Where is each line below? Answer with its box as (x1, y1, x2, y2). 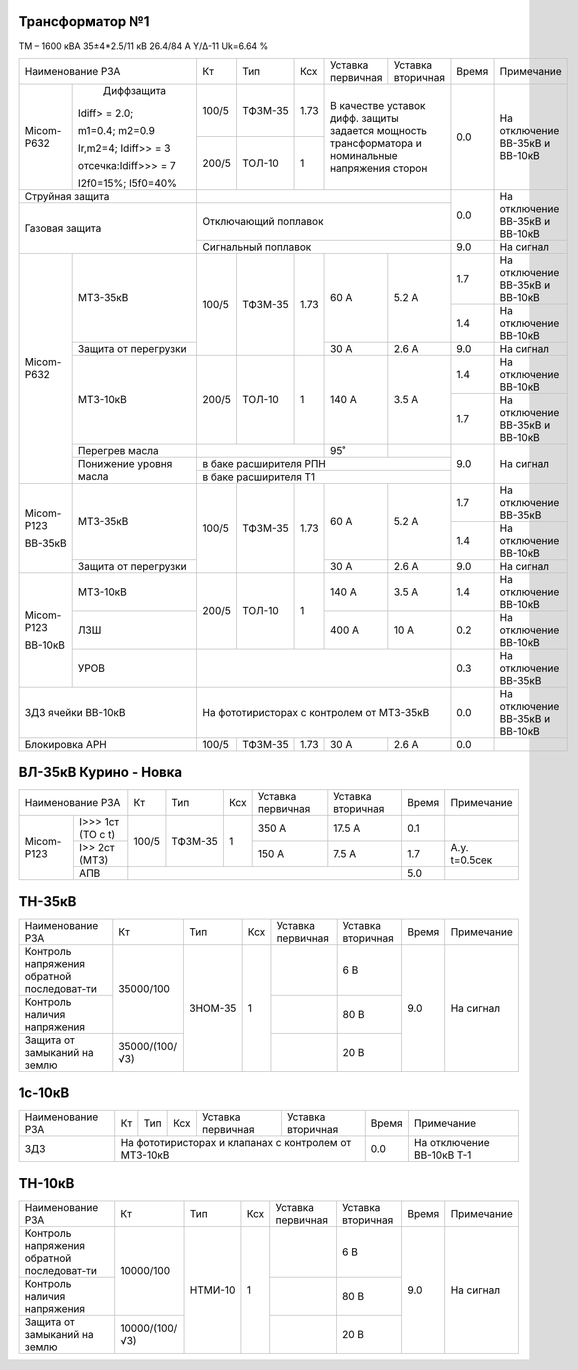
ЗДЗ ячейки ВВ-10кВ (24, 705, 126, 719)
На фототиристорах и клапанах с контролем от (120, 1136, 352, 1150)
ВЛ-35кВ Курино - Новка (18, 764, 183, 781)
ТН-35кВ (18, 893, 77, 910)
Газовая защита (24, 221, 102, 235)
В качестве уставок (330, 98, 426, 112)
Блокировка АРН (24, 737, 107, 751)
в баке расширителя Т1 (202, 470, 316, 484)
